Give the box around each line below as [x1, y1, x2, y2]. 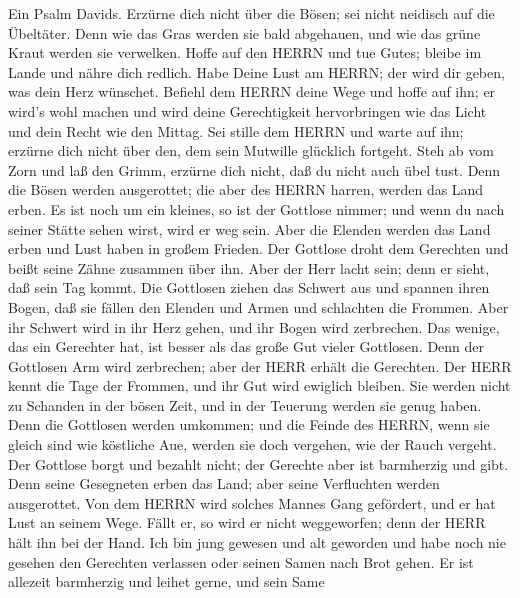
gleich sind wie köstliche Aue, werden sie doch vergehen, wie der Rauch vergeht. [8, 434, 497, 455]
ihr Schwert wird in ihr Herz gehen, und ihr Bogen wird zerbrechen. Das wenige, [8, 316, 500, 337]
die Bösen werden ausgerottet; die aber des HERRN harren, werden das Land [8, 179, 484, 200]
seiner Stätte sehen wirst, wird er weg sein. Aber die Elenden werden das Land [8, 218, 491, 239]
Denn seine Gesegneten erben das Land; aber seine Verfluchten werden [8, 473, 440, 494]
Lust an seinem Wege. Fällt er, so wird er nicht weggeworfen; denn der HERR [8, 512, 486, 533]
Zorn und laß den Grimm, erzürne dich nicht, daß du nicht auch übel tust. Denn [8, 159, 501, 180]
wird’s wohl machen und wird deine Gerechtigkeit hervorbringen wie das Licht [8, 100, 487, 121]
